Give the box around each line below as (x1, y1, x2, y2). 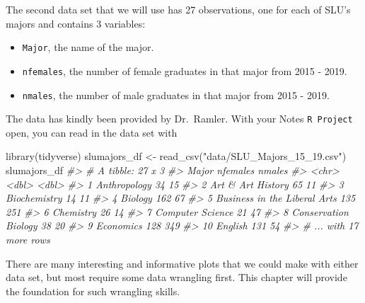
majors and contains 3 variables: (6, 16, 146, 30)
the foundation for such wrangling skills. (6, 283, 180, 298)
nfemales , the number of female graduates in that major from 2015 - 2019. (22, 63, 347, 78)
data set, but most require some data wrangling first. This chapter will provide (6, 270, 347, 285)
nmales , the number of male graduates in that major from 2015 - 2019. (22, 87, 330, 102)
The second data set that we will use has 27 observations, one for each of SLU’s (6, 2, 351, 16)
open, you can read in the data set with (6, 125, 178, 139)
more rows (6, 231, 50, 246)
